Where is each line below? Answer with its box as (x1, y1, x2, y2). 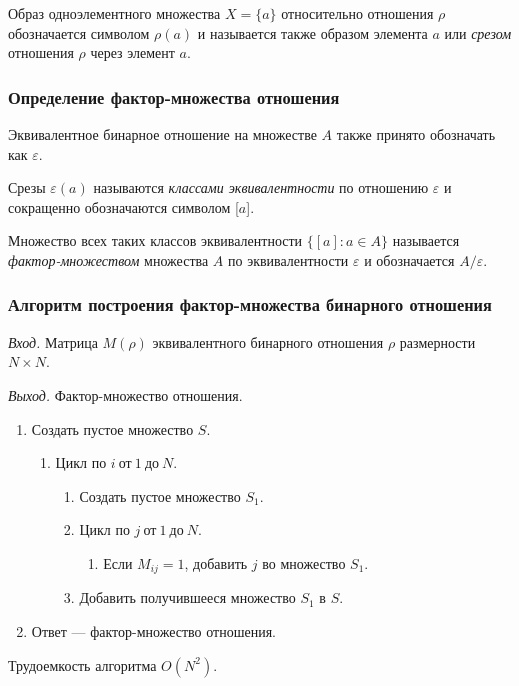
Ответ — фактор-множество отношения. (31, 620, 277, 641)
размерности (399, 331, 476, 352)
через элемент (90, 42, 175, 63)
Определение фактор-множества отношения (8, 84, 340, 109)
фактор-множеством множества (8, 249, 209, 270)
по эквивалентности (227, 249, 349, 270)
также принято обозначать (336, 124, 496, 144)
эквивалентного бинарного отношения (152, 331, 384, 352)
